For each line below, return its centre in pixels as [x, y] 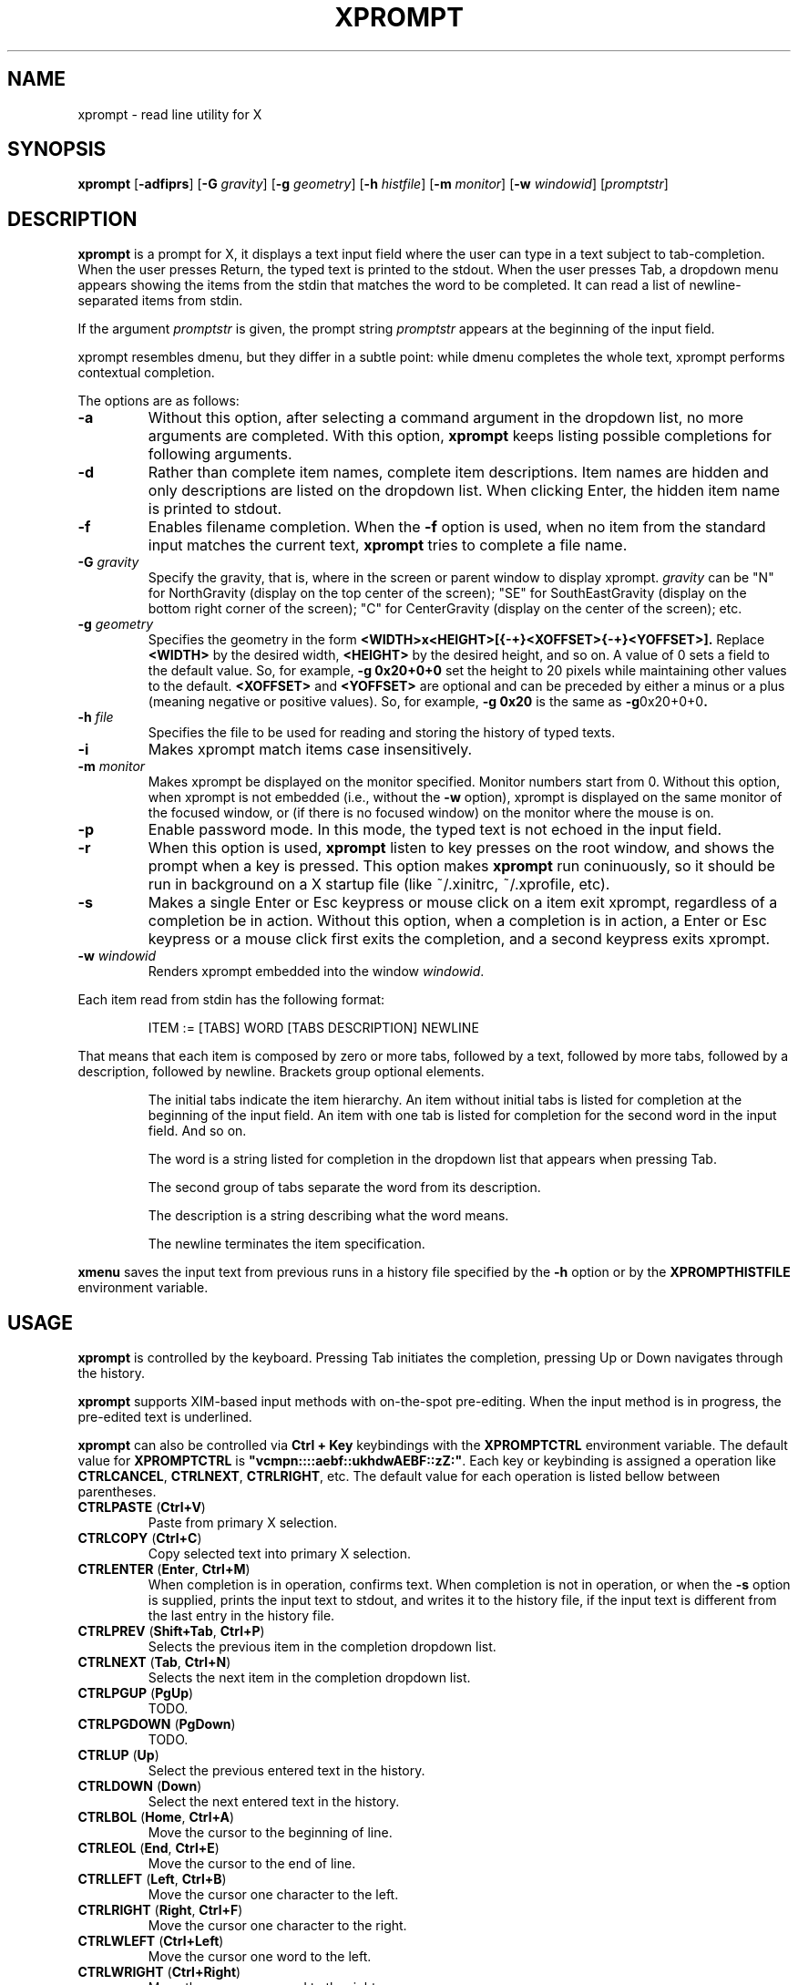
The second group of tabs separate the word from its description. [344, 1188]
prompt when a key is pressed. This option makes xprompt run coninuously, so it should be [461, 866]
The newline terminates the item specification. [286, 1244]
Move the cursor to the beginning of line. [270, 1833]
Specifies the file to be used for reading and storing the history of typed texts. [382, 733]
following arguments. [220, 454]
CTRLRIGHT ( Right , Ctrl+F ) [160, 1910]
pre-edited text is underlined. [165, 1417]
